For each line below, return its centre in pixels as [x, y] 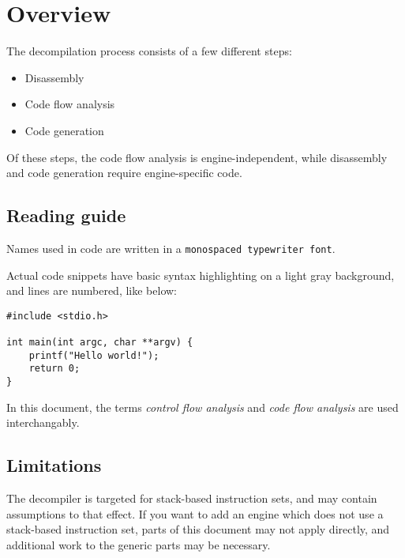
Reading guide [66, 215]
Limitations [54, 465]
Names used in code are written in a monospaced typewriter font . [171, 248]
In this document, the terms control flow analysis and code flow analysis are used [202, 407]
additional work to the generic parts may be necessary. [139, 544]
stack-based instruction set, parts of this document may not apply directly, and [198, 529]
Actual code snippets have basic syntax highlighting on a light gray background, [201, 275]
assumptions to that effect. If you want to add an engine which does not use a [195, 513]
